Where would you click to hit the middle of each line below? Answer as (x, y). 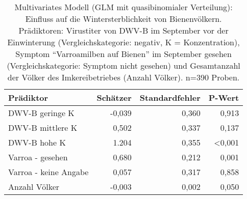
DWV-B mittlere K (43, 127)
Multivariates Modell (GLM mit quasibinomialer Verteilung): (123, 7)
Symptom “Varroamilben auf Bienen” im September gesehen (123, 54)
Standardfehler (170, 97)
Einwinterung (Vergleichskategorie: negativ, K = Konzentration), (123, 42)
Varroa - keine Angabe (48, 172)
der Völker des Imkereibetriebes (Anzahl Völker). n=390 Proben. (123, 77)
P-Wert (224, 97)
